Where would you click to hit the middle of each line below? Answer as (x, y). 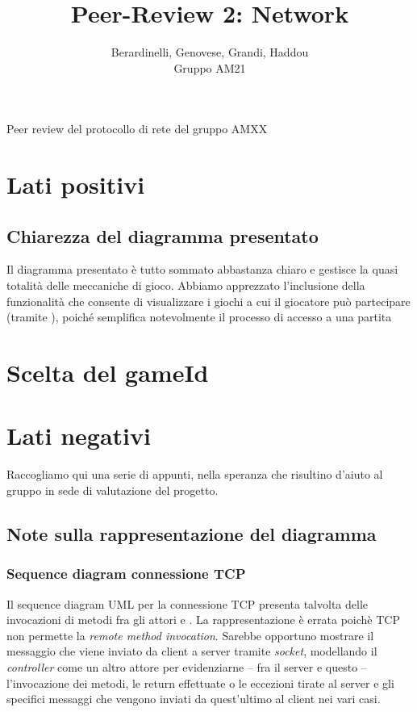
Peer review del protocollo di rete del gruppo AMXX (137, 129)
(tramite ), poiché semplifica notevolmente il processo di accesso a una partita (199, 317)
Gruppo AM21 (210, 67)
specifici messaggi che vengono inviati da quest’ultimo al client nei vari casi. (194, 699)
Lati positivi (76, 184)
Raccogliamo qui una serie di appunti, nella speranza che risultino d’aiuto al (195, 474)
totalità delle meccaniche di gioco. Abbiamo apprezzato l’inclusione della (186, 285)
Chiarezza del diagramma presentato (163, 235)
